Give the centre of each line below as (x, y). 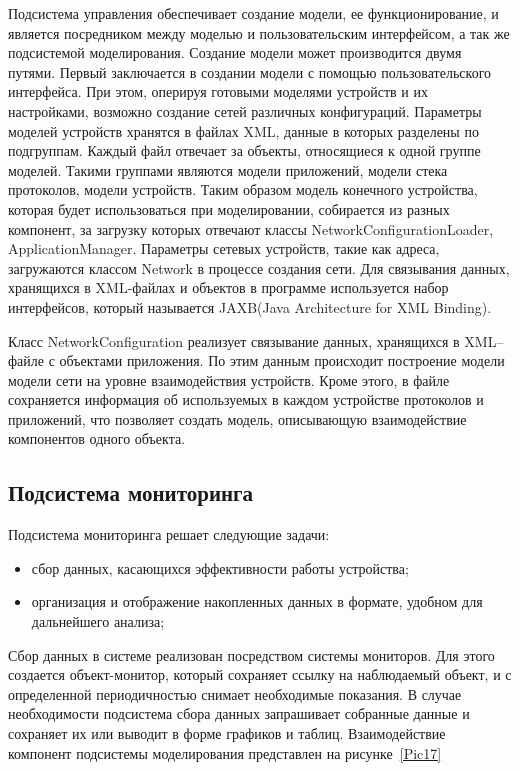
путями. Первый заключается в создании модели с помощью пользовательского (250, 71)
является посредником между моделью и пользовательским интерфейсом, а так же (259, 32)
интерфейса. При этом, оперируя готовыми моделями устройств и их (218, 91)
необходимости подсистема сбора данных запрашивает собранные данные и (239, 713)
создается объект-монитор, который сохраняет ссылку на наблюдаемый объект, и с (260, 674)
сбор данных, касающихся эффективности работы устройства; (220, 567)
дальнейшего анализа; (98, 621)
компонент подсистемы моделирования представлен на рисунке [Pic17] (225, 752)
